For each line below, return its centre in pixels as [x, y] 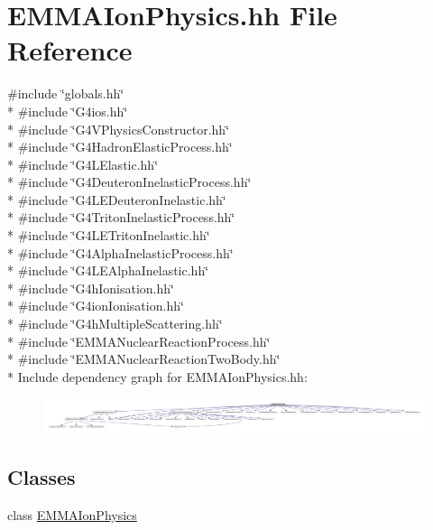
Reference [70, 50]
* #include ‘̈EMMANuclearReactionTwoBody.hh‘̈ [144, 359]
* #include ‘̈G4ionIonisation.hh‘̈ [96, 306]
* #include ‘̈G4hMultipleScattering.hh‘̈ [115, 324]
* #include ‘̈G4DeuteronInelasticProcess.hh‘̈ [129, 182]
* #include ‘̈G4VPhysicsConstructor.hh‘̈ [119, 129]
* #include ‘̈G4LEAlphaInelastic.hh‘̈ [108, 270]
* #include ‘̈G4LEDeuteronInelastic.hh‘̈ [117, 199]
